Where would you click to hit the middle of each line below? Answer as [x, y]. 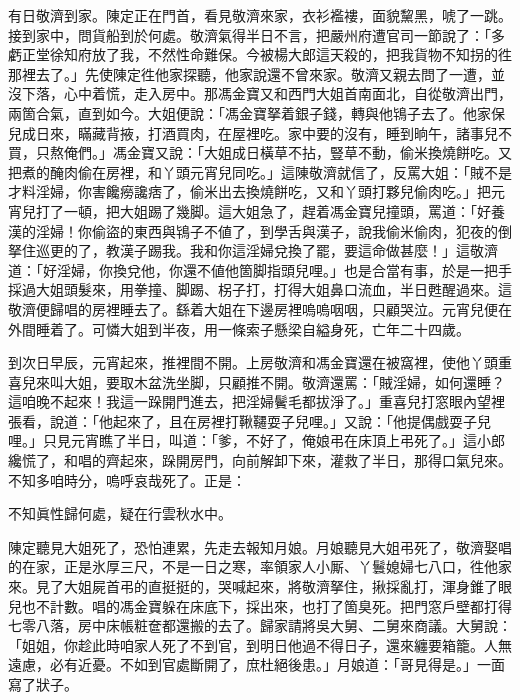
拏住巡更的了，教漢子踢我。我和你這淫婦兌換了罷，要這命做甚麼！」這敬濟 [253, 250]
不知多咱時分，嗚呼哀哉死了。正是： [127, 479]
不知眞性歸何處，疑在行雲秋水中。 [120, 513]
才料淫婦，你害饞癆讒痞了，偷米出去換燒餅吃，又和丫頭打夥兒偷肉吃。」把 [249, 191]
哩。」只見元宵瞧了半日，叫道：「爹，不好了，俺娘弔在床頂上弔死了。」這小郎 [256, 440]
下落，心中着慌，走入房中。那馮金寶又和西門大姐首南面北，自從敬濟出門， [266, 93]
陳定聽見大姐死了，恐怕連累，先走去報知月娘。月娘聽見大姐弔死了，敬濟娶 [253, 546]
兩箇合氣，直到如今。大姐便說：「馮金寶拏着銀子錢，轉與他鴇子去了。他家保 [256, 112]
